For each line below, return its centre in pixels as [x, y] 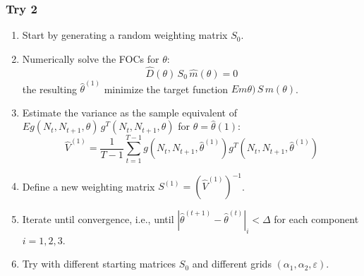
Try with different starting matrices [99, 264]
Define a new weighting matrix [89, 186]
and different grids [232, 264]
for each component [316, 219]
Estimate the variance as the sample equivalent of [129, 112]
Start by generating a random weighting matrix [125, 35]
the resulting [49, 89]
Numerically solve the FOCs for [91, 58]
